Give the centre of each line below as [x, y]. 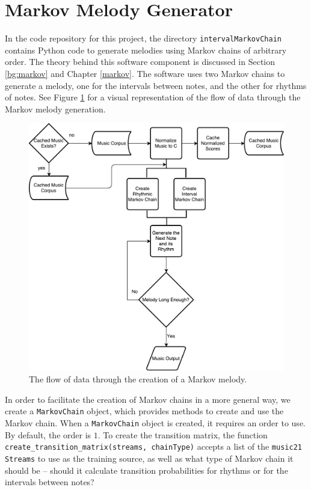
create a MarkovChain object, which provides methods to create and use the [144, 411]
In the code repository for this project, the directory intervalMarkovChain [143, 38]
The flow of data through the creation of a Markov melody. [138, 379]
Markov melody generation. [55, 109]
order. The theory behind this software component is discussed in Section [140, 62]
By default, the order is [48, 434]
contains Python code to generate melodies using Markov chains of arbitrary [146, 50]
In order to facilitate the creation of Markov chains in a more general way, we [148, 399]
